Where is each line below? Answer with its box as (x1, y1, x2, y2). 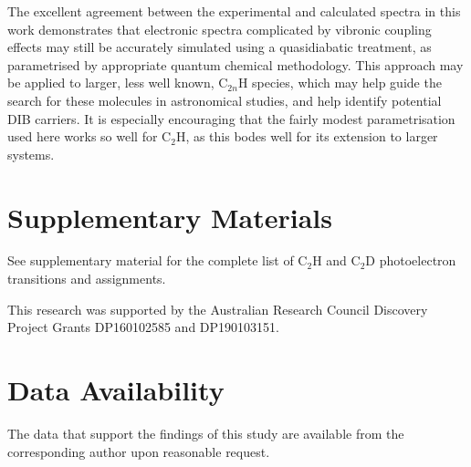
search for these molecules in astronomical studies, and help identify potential (7, 90, 442, 109)
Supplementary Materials (7, 198, 332, 235)
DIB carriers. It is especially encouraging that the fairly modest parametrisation (7, 109, 455, 128)
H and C (312, 251, 361, 270)
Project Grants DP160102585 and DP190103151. (7, 317, 279, 337)
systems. (7, 144, 55, 163)
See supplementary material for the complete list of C (7, 251, 308, 270)
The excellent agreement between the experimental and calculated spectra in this (7, 2, 461, 20)
